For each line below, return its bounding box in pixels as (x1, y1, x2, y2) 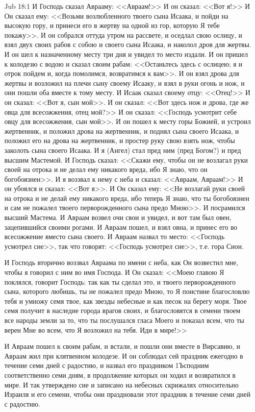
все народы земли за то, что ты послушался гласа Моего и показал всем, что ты (4, 315, 244, 325)
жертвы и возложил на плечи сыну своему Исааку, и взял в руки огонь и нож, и (4, 77, 245, 88)
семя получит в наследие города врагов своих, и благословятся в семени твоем (4, 305, 241, 315)
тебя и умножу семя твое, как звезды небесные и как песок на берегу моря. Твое (4, 295, 247, 306)
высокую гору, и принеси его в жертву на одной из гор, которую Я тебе (4, 20, 220, 30)
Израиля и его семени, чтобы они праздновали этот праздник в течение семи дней (4, 389, 251, 399)
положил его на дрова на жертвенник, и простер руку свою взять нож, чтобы (4, 135, 235, 145)
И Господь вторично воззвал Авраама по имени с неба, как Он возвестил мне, (4, 257, 238, 267)
